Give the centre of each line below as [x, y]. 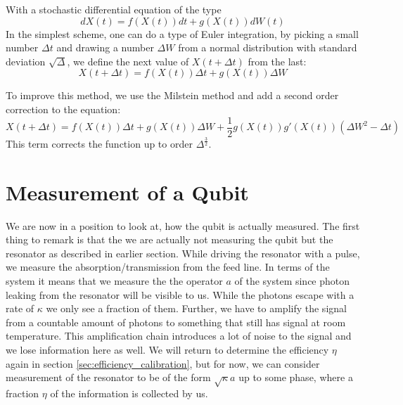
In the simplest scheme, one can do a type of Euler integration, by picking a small [182, 33]
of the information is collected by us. [129, 393]
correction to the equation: [63, 109]
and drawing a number [105, 47]
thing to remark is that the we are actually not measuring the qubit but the [169, 239]
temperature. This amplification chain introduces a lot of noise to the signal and [179, 336]
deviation [26, 61]
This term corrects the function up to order [99, 143]
